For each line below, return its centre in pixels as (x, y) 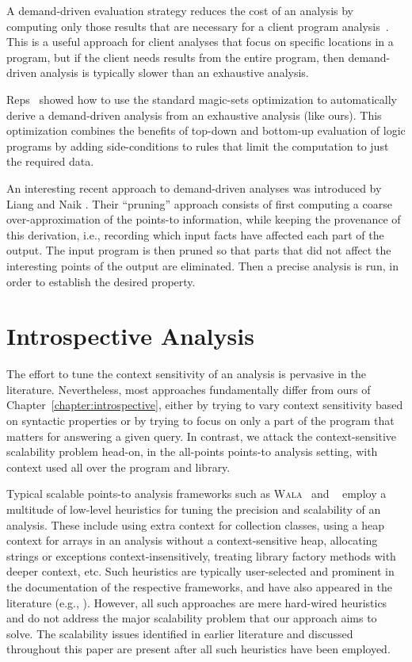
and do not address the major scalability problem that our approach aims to (192, 618)
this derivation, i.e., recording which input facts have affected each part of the (195, 234)
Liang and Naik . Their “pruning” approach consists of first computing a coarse (199, 203)
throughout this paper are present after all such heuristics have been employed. (198, 649)
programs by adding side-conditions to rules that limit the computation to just (198, 145)
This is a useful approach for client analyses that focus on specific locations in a (200, 42)
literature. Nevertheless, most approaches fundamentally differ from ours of (189, 389)
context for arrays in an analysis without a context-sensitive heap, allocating (192, 540)
